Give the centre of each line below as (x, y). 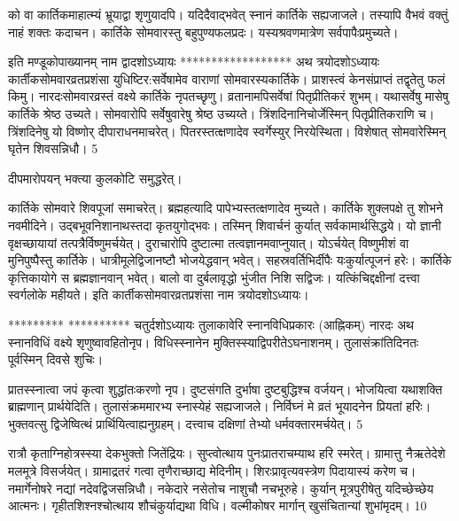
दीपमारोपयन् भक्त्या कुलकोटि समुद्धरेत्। (95, 178)
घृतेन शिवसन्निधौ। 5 (53, 148)
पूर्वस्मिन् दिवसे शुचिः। (56, 359)
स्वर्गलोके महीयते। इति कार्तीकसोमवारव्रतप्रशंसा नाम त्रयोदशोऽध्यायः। (159, 295)
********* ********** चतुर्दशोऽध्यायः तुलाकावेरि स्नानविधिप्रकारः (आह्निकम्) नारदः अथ (211, 324)
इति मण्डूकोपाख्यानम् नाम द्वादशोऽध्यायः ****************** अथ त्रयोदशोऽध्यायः (194, 62)
